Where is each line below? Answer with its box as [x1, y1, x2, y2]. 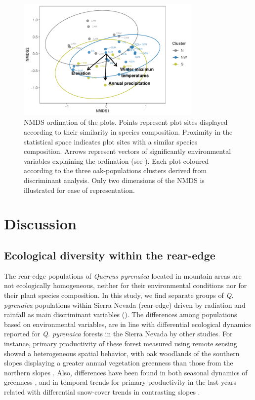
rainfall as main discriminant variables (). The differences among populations [4, 309, 237, 320]
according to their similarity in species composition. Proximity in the [24, 127, 233, 137]
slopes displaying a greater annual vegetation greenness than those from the [4, 358, 233, 368]
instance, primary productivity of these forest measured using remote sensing [4, 338, 237, 348]
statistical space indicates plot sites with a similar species [24, 136, 198, 146]
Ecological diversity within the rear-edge [4, 247, 215, 262]
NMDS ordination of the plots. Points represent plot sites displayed [24, 117, 228, 127]
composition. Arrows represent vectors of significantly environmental [24, 146, 231, 156]
